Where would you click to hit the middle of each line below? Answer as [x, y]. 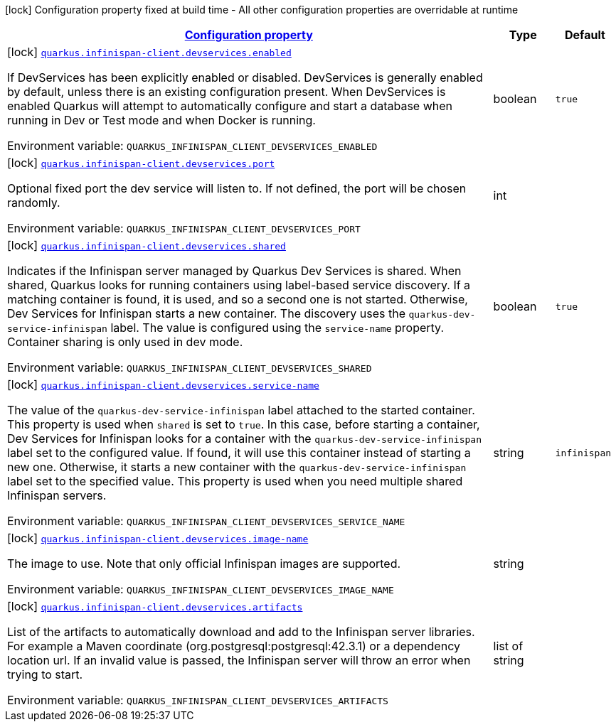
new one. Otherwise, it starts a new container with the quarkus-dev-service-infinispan [237, 467]
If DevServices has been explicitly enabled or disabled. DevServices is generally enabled [245, 77]
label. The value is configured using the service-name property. [277, 328]
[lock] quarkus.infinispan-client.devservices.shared [147, 245]
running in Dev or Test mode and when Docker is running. [161, 120]
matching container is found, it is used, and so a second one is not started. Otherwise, [238, 299]
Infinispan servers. [57, 495]
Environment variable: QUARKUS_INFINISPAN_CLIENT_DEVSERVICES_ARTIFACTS [198, 700]
